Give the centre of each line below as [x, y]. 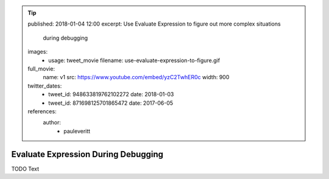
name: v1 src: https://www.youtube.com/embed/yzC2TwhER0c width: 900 [136, 77]
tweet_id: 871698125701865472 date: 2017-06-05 [111, 103]
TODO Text [25, 169]
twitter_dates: [45, 86]
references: [42, 111]
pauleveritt [77, 131]
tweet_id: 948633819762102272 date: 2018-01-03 [111, 94]
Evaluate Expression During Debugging [87, 154]
